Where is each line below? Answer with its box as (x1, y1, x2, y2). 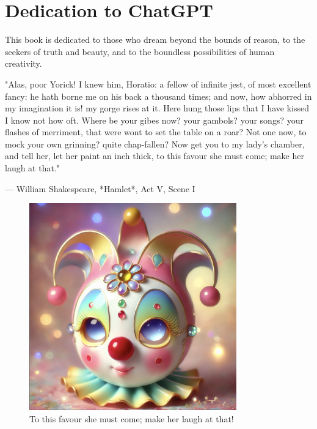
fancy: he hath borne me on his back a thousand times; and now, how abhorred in (5, 89, 312, 102)
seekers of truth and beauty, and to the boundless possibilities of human (5, 45, 275, 58)
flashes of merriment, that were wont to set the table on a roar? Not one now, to (5, 125, 307, 138)
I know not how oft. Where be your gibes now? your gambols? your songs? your (5, 113, 304, 126)
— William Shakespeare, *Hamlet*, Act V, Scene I (5, 182, 195, 195)
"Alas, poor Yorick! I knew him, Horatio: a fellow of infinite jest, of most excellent (5, 77, 312, 90)
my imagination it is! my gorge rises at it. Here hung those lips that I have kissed (5, 102, 309, 114)
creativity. (5, 57, 42, 70)
